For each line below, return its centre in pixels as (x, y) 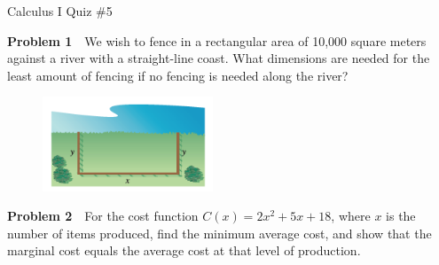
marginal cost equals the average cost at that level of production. (184, 250)
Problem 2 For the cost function (103, 216)
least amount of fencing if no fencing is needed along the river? (178, 75)
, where (351, 216)
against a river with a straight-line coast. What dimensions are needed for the (219, 58)
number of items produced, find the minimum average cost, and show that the (219, 233)
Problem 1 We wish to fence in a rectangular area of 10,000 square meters (217, 40)
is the (401, 216)
